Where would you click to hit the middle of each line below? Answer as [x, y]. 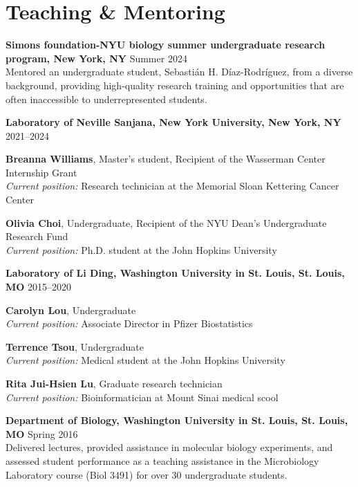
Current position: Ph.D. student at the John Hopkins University [141, 249]
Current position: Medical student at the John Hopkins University [145, 360]
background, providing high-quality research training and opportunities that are [175, 85]
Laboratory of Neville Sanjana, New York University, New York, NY [173, 122]
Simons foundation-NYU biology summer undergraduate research [166, 45]
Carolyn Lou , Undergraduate [71, 310]
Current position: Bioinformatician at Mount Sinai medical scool [142, 397]
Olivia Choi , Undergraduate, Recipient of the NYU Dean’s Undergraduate [166, 222]
